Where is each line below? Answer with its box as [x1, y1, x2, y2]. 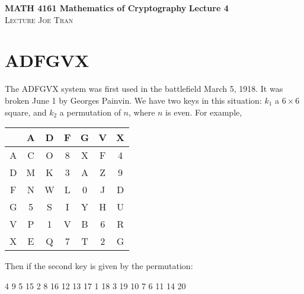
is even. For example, [165, 106, 242, 118]
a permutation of [59, 106, 121, 118]
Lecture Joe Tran [5, 13, 73, 25]
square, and [5, 106, 47, 118]
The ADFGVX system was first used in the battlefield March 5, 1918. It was [5, 82, 283, 95]
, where [129, 106, 155, 118]
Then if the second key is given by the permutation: [5, 260, 193, 272]
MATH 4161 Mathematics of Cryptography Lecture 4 [5, 2, 229, 14]
